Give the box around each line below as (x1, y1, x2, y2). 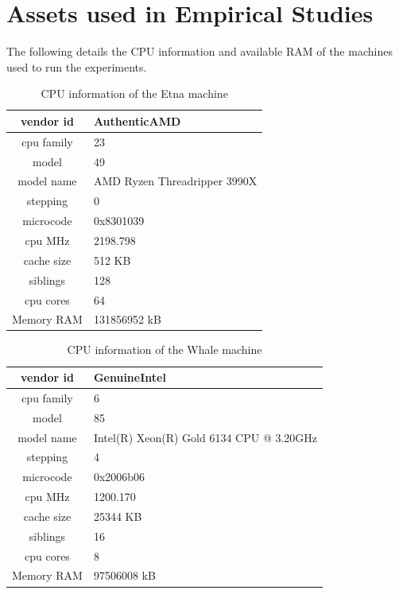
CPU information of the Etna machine (41, 85, 228, 102)
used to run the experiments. (6, 58, 147, 75)
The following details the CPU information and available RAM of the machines (6, 43, 393, 60)
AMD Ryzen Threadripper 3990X (93, 173, 258, 189)
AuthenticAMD (93, 112, 181, 129)
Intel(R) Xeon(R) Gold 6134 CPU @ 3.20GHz (93, 429, 318, 445)
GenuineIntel (93, 369, 166, 386)
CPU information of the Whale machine (67, 341, 262, 358)
